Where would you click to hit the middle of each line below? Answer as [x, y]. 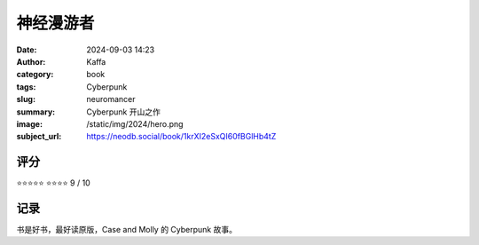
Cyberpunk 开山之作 [124, 112]
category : [35, 75]
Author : [31, 61]
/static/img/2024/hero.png [135, 123]
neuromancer [111, 99]
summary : [36, 112]
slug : [26, 99]
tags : [26, 87]
